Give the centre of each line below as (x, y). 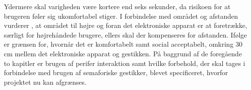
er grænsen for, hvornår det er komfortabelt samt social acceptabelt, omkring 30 (123, 44)
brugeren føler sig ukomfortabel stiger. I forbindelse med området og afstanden (121, 16)
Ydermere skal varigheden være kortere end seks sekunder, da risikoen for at (117, 6)
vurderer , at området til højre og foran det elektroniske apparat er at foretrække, (126, 25)
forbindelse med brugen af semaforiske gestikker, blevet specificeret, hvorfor (116, 72)
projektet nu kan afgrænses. (45, 82)
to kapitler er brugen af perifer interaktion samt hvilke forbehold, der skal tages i (125, 63)
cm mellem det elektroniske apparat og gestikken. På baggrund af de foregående (123, 53)
